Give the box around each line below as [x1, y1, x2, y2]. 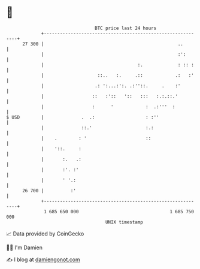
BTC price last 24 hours [95, 25, 157, 31]
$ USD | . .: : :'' [6, 114, 160, 120]
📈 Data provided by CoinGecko [6, 230, 84, 237]
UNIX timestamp [105, 219, 144, 225]
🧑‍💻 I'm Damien [6, 244, 43, 251]
